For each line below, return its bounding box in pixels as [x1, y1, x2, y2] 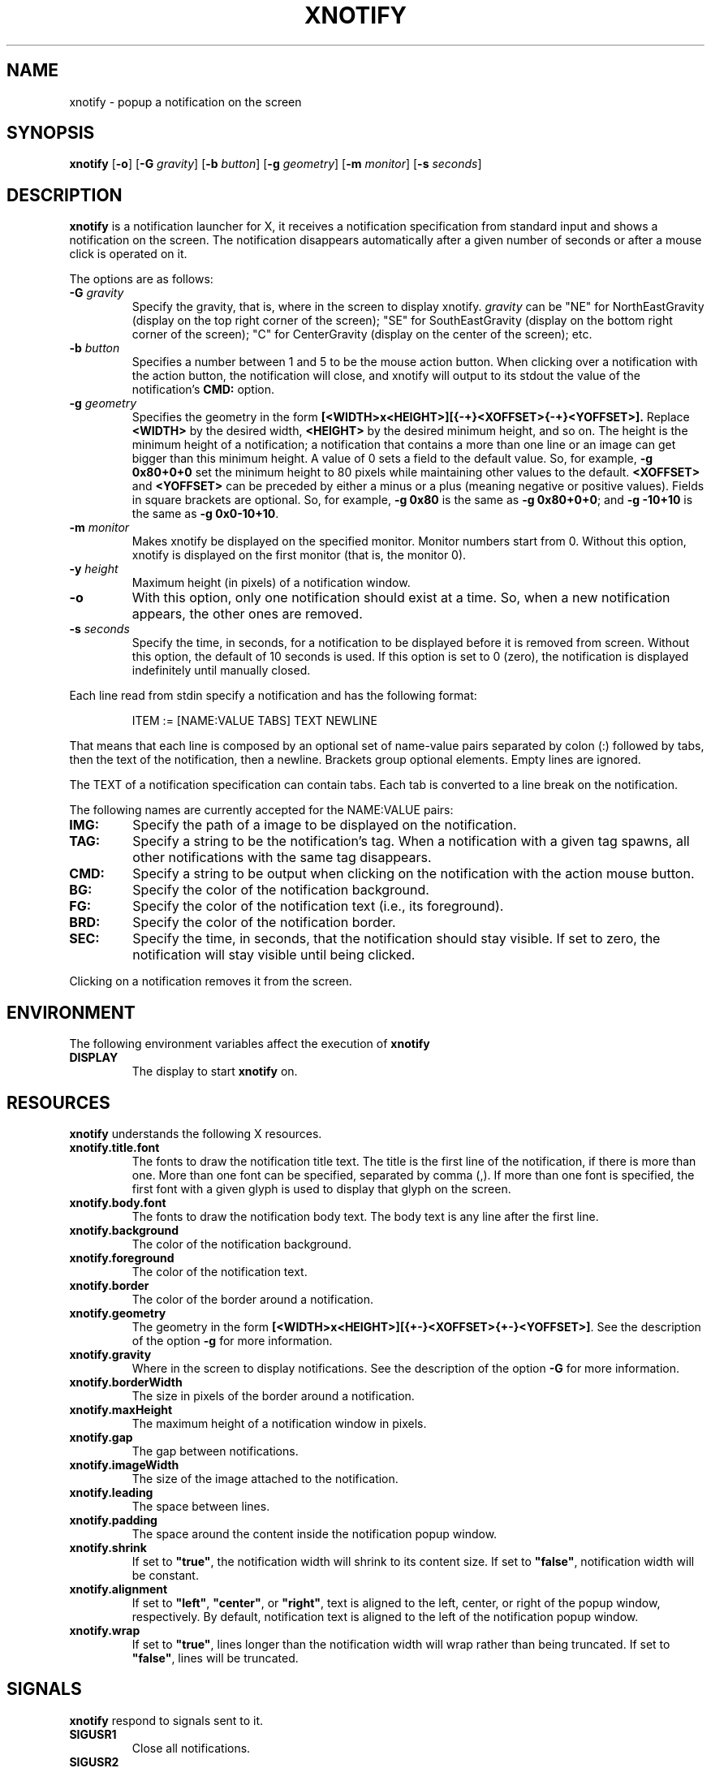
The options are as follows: [69, 272, 213, 287]
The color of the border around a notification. [131, 1292, 374, 1306]
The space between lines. [131, 1498, 270, 1513]
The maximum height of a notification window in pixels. [131, 1416, 427, 1430]
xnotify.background [69, 1223, 179, 1237]
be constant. [131, 1567, 199, 1582]
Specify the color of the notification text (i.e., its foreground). [132, 898, 504, 915]
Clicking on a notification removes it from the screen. [69, 974, 352, 989]
